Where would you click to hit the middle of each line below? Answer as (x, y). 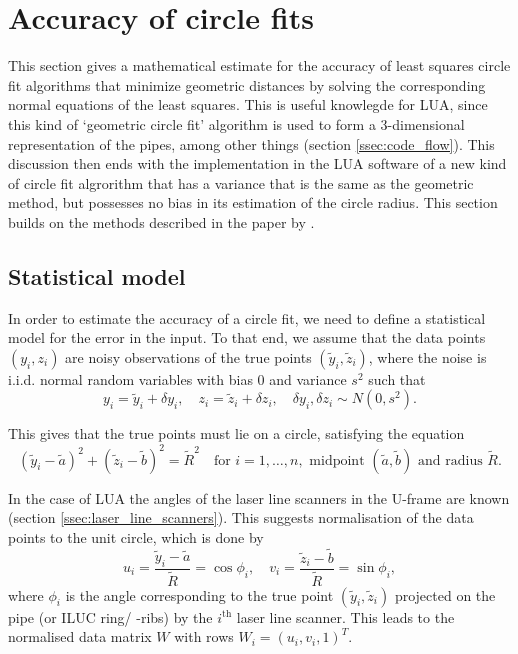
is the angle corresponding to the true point (199, 594)
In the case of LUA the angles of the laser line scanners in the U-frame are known (259, 497)
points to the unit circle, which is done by (136, 536)
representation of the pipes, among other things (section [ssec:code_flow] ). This (251, 143)
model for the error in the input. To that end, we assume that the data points (247, 337)
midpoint (337, 460)
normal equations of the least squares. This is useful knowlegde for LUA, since (248, 104)
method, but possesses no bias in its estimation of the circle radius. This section (253, 202)
